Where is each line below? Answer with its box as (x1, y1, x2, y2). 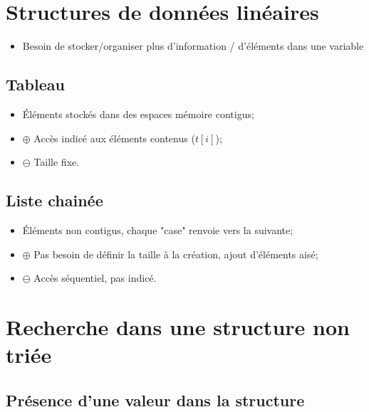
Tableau (6, 73, 65, 95)
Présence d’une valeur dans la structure (6, 389, 305, 411)
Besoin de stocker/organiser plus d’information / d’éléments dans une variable (22, 38, 364, 53)
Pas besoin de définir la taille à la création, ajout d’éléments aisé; (33, 246, 318, 261)
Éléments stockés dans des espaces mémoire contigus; (22, 106, 254, 121)
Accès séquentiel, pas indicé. (33, 270, 157, 285)
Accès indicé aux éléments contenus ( (33, 130, 195, 145)
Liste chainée (6, 189, 103, 211)
